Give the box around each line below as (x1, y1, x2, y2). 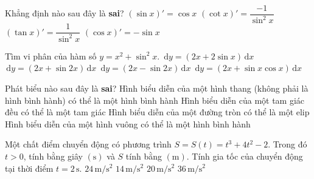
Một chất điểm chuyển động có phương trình (5, 138, 172, 150)
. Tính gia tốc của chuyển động (186, 149, 303, 162)
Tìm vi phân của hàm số (5, 49, 97, 62)
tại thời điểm (5, 161, 54, 174)
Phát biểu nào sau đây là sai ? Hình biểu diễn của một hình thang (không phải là (5, 82, 309, 94)
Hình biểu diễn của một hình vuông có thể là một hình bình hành (5, 117, 251, 130)
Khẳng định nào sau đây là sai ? (5, 7, 124, 19)
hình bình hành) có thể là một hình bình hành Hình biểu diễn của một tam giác (5, 93, 305, 106)
